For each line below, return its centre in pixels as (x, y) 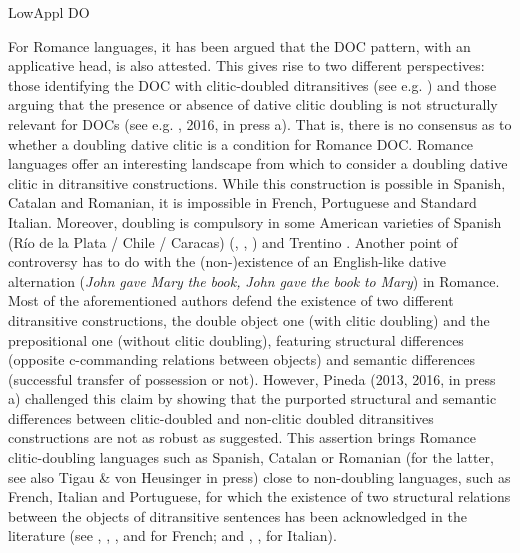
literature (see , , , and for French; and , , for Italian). (172, 535)
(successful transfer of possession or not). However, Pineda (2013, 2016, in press (252, 378)
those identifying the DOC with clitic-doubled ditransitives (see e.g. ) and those (252, 84)
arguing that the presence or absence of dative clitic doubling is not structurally (253, 104)
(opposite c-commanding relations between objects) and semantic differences (242, 359)
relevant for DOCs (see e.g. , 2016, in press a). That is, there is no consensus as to (260, 123)
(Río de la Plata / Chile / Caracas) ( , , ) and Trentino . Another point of (233, 241)
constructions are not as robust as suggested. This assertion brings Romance (242, 437)
